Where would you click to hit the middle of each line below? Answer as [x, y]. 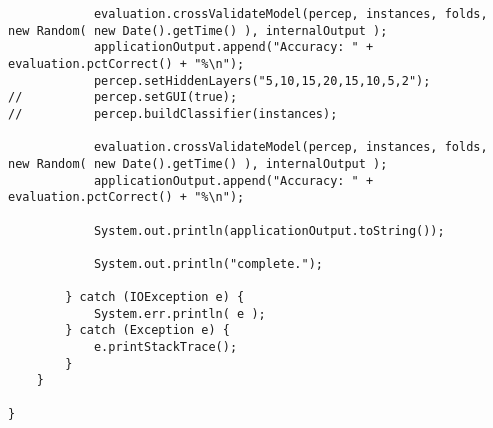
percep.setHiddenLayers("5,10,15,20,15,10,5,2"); [262, 80]
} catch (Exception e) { [147, 330]
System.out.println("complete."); [208, 263]
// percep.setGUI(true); [123, 97]
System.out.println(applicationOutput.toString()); [269, 230]
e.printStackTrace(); [165, 347]
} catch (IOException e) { [155, 297]
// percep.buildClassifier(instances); [173, 113]
